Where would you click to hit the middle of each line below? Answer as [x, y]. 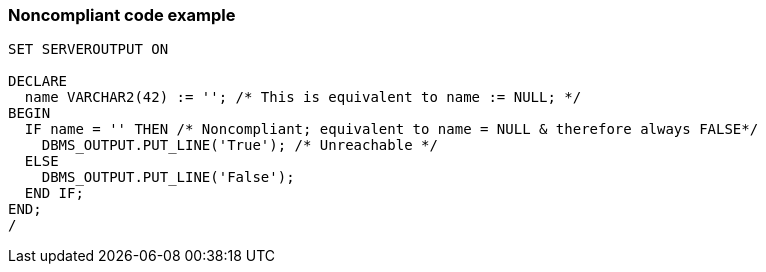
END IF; [54, 193]
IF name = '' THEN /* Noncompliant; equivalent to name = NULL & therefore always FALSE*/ [391, 129]
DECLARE [38, 81]
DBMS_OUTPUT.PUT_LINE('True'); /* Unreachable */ [239, 145]
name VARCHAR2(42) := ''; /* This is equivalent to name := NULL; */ [303, 97]
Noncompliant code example [122, 15]
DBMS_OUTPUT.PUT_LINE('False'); [168, 177]
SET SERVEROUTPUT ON [88, 49]
